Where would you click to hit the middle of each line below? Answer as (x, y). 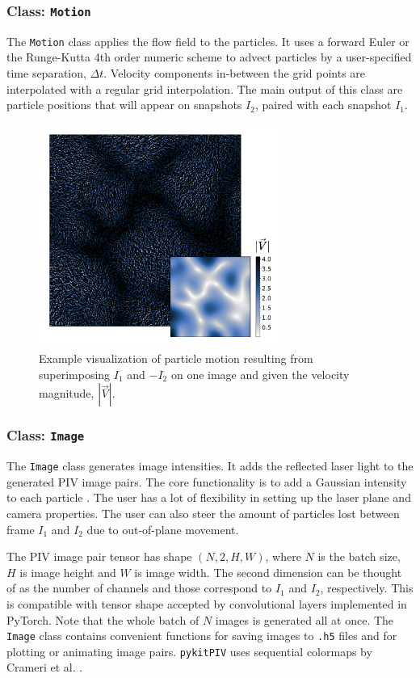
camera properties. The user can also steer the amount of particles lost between (203, 513)
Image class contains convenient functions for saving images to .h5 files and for (202, 636)
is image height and (68, 572)
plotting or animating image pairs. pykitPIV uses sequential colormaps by (189, 651)
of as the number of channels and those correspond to (139, 588)
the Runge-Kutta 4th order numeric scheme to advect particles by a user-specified (209, 57)
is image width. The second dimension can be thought (268, 572)
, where (283, 556)
